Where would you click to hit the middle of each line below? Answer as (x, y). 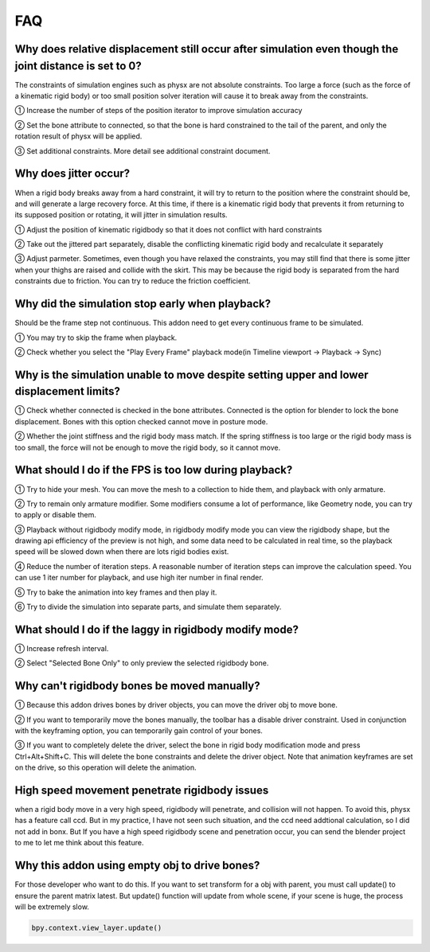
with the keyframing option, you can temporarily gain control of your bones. (139, 731)
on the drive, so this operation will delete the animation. (106, 767)
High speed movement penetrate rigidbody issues (142, 790)
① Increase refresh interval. (62, 648)
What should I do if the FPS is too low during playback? (154, 470)
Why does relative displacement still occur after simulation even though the (207, 49)
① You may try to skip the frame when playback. (96, 337)
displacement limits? (68, 391)
